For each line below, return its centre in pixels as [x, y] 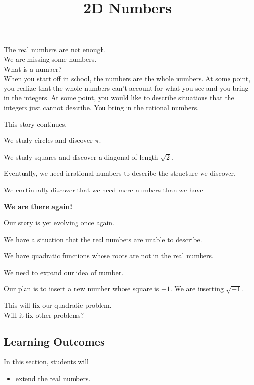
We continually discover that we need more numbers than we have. [104, 189]
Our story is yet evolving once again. [59, 223]
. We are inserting [197, 289]
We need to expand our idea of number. [64, 272]
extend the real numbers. [53, 378]
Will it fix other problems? [44, 315]
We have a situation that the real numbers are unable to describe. [103, 239]
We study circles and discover [48, 140]
